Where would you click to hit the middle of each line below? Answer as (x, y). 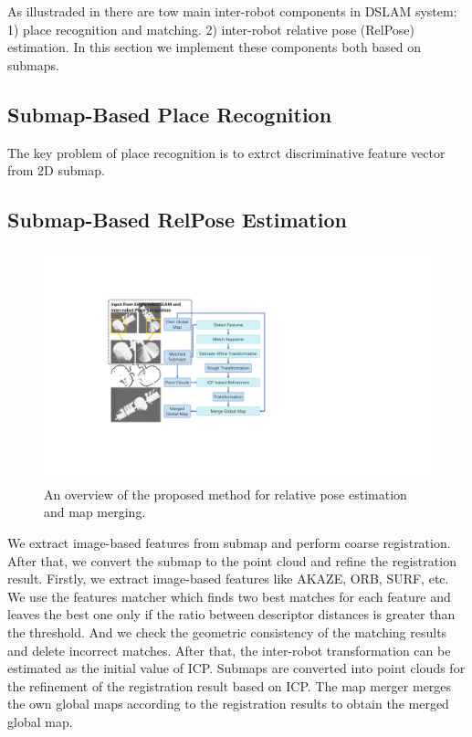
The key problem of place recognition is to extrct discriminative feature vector (226, 152)
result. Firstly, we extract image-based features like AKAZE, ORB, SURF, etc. (228, 579)
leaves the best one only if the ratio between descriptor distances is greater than (231, 614)
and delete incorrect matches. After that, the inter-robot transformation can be (229, 650)
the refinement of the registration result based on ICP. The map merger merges (230, 685)
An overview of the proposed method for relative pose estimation (226, 494)
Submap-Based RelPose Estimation (177, 220)
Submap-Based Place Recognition (170, 114)
